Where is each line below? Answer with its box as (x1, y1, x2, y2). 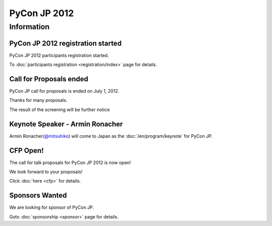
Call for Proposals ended (9, 75, 88, 83)
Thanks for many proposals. (9, 97, 67, 103)
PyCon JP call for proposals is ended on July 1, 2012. (9, 88, 119, 94)
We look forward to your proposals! (9, 169, 83, 175)
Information (9, 22, 50, 31)
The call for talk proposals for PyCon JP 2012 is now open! (9, 159, 131, 165)
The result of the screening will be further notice (9, 106, 110, 112)
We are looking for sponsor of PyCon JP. (9, 204, 94, 210)
